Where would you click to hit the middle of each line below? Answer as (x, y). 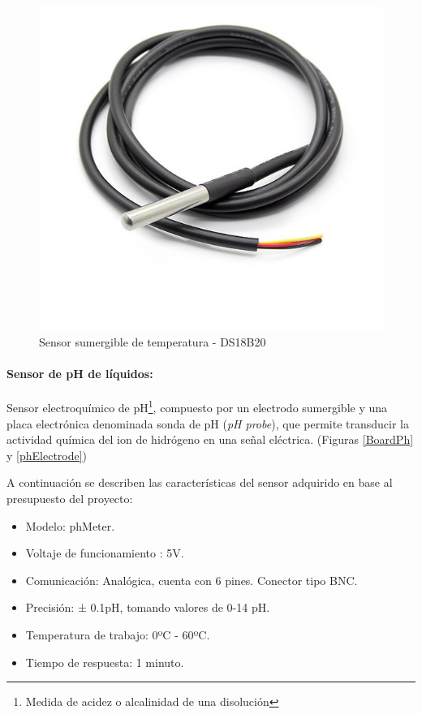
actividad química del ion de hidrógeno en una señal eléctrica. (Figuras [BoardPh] (210, 439)
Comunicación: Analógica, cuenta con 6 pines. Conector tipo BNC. (192, 580)
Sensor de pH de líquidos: (80, 374)
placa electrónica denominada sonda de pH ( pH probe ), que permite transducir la (208, 423)
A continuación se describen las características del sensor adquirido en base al (200, 482)
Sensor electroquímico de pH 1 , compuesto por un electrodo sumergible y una (197, 406)
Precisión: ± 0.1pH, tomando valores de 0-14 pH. (148, 607)
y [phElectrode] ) (47, 455)
